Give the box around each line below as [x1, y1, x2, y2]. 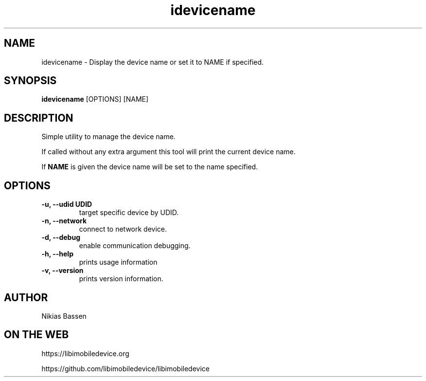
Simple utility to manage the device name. [41, 132, 176, 141]
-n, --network [41, 217, 87, 225]
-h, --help [41, 250, 73, 258]
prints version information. [79, 274, 163, 283]
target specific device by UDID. [79, 208, 179, 217]
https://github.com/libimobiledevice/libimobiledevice [41, 364, 210, 373]
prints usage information [79, 258, 158, 267]
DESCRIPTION [4, 111, 73, 124]
